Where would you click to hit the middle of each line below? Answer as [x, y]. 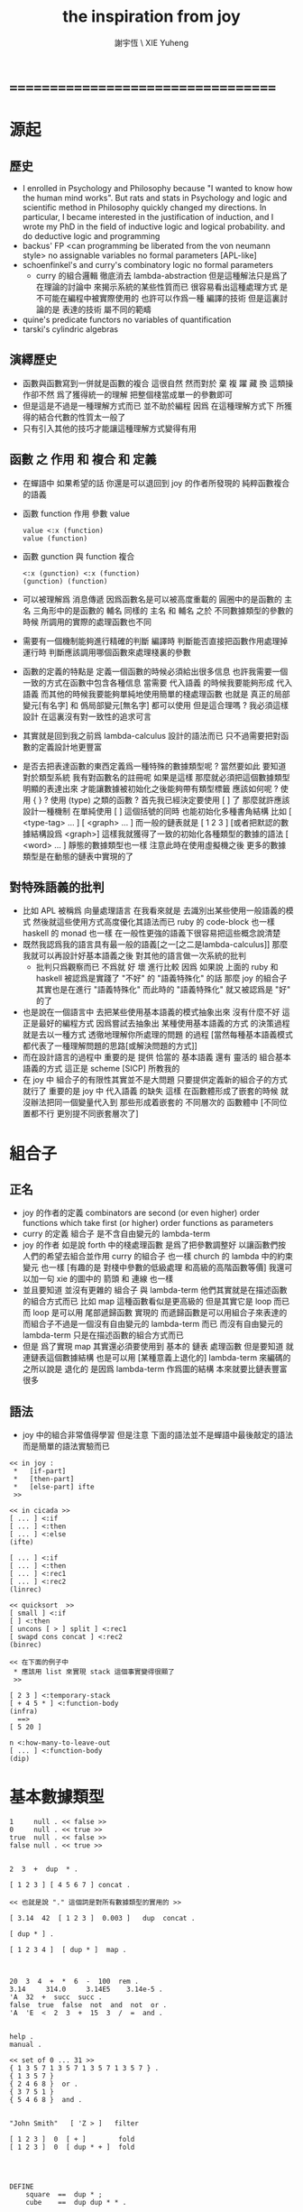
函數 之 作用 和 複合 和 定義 [83, 460]
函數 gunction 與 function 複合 [78, 556]
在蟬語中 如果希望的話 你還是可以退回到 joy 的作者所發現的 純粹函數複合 [156, 483]
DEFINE [22, 2187]
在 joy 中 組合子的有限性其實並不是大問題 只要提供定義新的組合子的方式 [155, 1080]
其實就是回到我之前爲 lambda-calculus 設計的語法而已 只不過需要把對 [151, 735]
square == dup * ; [64, 2195]
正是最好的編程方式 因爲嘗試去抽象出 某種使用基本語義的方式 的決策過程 [156, 1023]
